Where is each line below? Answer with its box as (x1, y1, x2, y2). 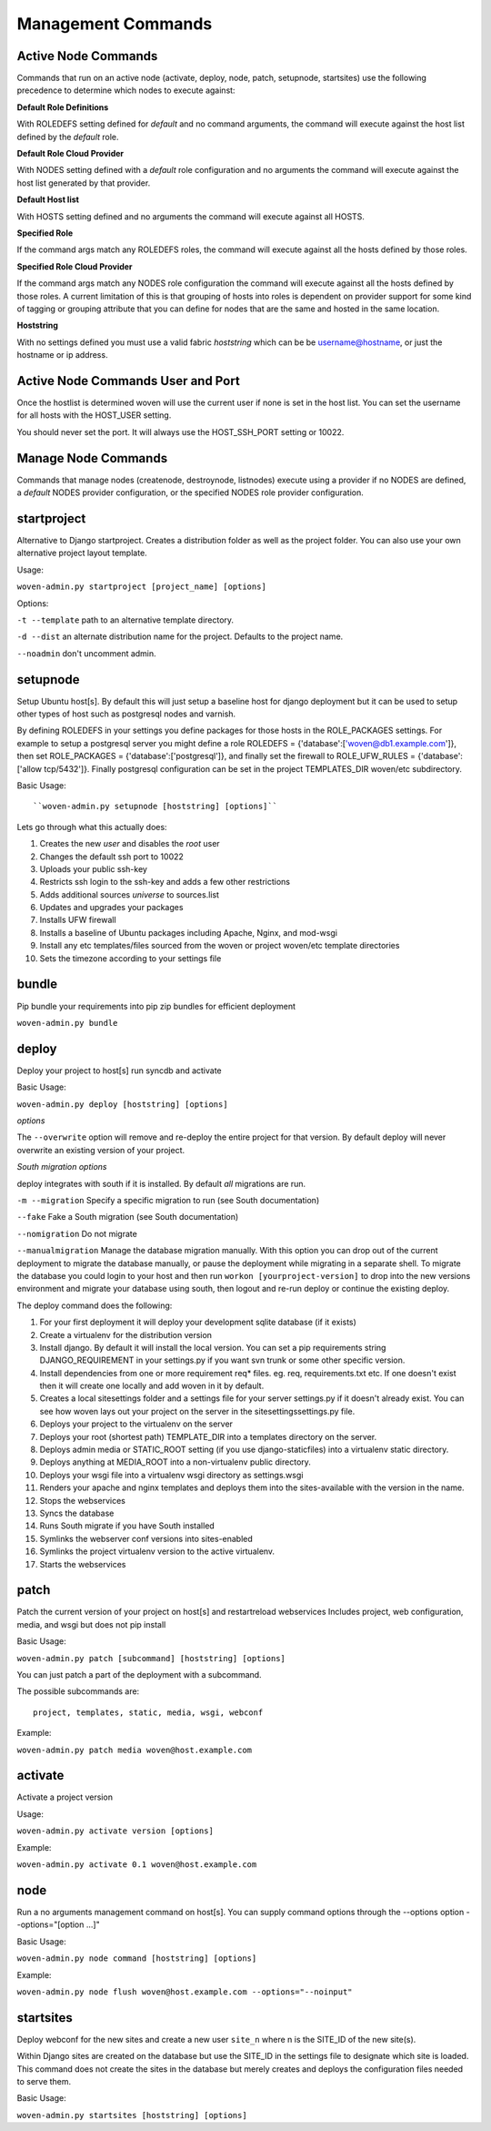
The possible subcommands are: (16, 1686, 140, 1697)
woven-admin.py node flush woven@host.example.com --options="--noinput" (16, 1986, 354, 1997)
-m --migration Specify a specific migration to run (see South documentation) (16, 1194, 320, 1205)
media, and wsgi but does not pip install (16, 1619, 166, 1629)
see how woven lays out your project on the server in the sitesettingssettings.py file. (39, 1405, 356, 1416)
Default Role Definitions (16, 101, 109, 113)
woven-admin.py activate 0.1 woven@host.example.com (16, 1860, 257, 1870)
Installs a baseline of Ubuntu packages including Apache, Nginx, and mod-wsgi (39, 927, 338, 938)
